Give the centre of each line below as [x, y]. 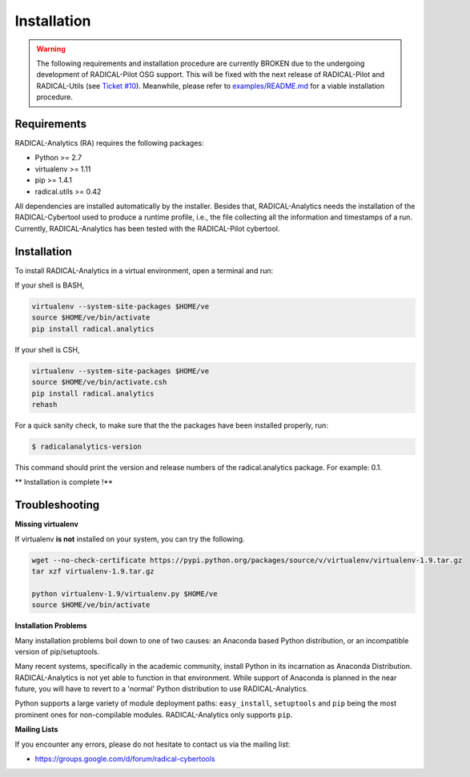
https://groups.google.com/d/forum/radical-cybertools [125, 759]
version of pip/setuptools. [57, 651]
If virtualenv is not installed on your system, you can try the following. [130, 539]
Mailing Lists [36, 730]
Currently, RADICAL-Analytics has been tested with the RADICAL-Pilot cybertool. [147, 228]
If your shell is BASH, [49, 285]
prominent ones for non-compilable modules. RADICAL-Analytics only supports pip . [154, 715]
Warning [51, 49]
